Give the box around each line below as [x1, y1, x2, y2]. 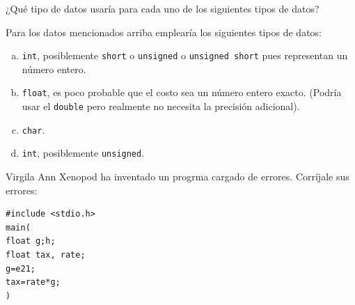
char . [22, 122, 45, 136]
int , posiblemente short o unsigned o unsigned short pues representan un [22, 48, 348, 63]
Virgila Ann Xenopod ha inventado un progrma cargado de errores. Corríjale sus [6, 169, 349, 184]
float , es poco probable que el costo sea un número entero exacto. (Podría [22, 85, 342, 100]
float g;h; [6, 236, 56, 247]
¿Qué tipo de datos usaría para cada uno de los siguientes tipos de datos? [6, 1, 319, 15]
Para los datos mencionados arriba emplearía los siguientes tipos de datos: [6, 24, 322, 39]
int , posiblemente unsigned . [22, 146, 145, 160]
